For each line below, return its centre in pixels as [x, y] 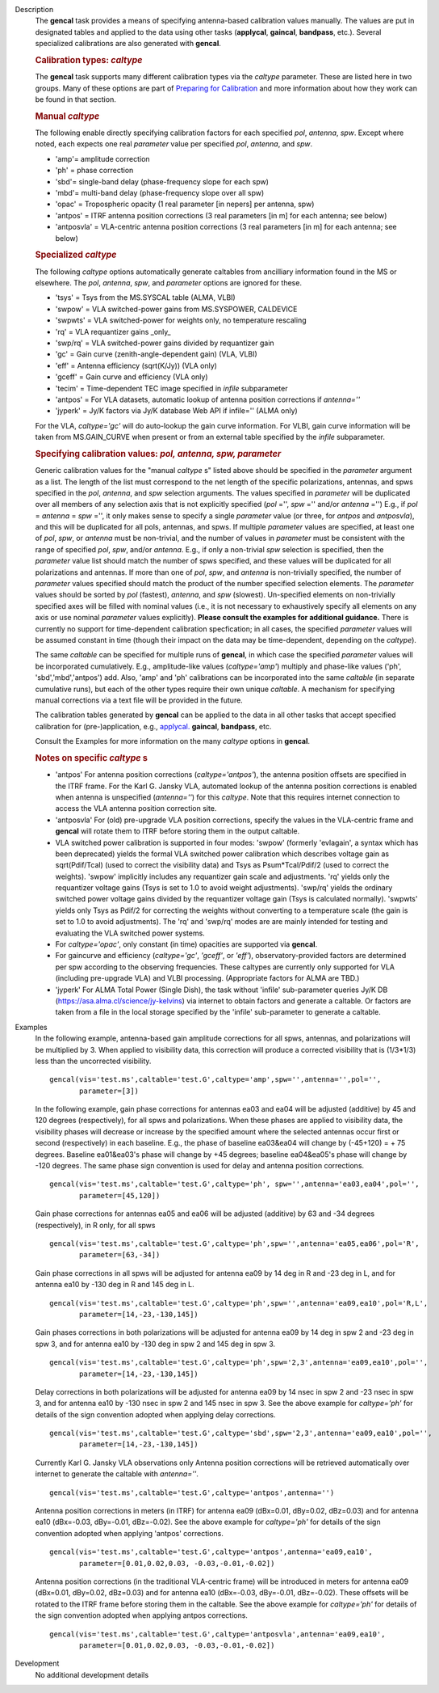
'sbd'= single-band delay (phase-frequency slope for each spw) [162, 181]
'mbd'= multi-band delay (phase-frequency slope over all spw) [160, 193]
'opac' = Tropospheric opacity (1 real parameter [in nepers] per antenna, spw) [185, 204]
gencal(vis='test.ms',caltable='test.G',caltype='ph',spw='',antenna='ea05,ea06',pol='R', [234, 1244]
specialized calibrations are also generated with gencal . [128, 44]
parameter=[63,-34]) [120, 1255]
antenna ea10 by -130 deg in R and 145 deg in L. [115, 1285]
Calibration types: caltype [89, 60]
